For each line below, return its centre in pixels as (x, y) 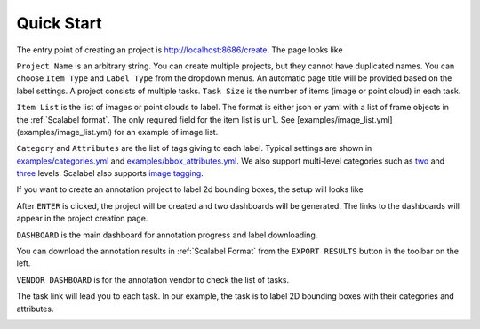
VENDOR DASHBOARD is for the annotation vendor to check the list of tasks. (152, 279)
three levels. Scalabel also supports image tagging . (110, 173)
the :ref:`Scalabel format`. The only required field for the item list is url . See (156, 119)
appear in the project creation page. (82, 219)
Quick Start (59, 23)
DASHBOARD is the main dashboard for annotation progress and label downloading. (167, 235)
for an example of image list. (166, 132)
